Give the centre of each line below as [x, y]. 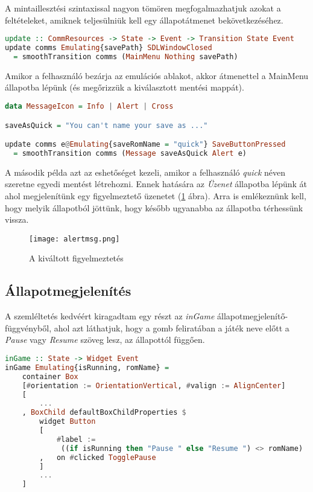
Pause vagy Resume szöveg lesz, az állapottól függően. [105, 340]
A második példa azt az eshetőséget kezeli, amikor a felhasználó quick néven [145, 172]
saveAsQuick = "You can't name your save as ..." [106, 125]
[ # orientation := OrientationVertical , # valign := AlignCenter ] [154, 385]
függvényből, [28, 327]
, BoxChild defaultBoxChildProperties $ [104, 413]
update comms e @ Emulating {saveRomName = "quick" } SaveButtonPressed [145, 145]
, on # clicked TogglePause [98, 457]
